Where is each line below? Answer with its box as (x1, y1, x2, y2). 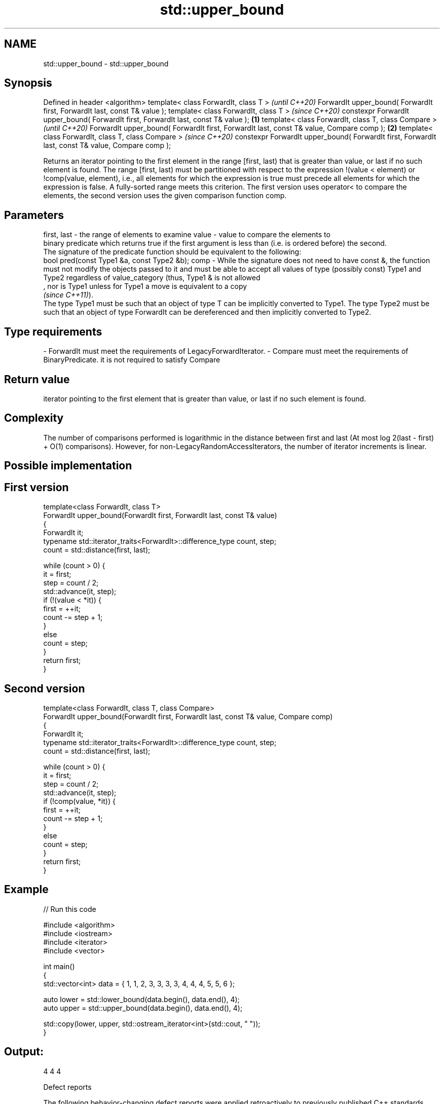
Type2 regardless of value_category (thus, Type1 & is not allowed (43, 273, 261, 282)
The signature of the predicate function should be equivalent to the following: (43, 247, 302, 256)
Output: (4, 1045, 44, 1058)
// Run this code (43, 904, 96, 913)
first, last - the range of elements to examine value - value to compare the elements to (43, 230, 330, 239)
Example (4, 883, 49, 896)
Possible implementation (4, 459, 132, 472)
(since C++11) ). (43, 290, 93, 300)
